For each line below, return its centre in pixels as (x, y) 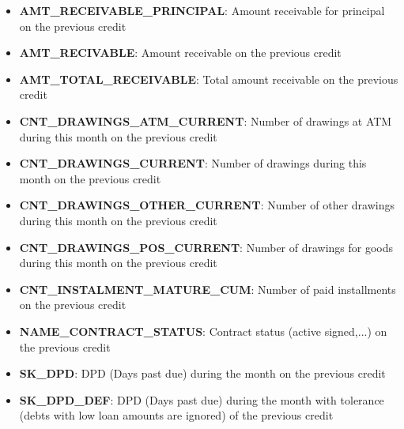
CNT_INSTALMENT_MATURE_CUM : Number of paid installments (208, 289)
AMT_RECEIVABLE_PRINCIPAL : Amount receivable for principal (202, 10)
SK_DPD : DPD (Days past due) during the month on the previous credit (202, 373)
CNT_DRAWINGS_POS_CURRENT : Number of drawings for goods (206, 247)
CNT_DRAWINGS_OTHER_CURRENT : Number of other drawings (207, 205)
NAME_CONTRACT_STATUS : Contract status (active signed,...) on (203, 331)
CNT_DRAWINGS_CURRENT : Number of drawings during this (193, 163)
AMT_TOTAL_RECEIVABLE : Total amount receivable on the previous (209, 79)
